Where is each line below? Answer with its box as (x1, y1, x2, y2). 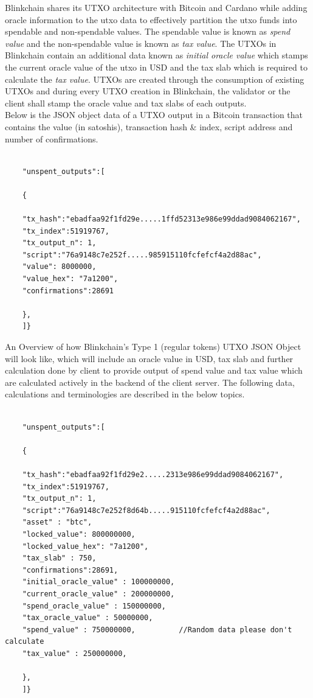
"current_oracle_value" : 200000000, (22, 589, 175, 598)
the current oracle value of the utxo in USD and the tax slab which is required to (5, 60, 308, 73)
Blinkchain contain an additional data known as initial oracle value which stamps (5, 49, 308, 61)
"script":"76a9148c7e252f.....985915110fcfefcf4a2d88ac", (22, 250, 262, 259)
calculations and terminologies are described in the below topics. (5, 388, 245, 400)
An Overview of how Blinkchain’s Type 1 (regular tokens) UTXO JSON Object (5, 340, 301, 353)
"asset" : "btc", (22, 518, 92, 527)
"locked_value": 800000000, (22, 529, 136, 539)
